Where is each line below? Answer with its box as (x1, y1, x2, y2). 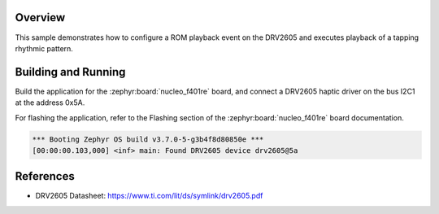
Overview (15, 11, 66, 24)
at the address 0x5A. (15, 98, 85, 107)
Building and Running (15, 65, 126, 79)
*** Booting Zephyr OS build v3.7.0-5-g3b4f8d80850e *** (32, 134, 264, 144)
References (15, 169, 75, 183)
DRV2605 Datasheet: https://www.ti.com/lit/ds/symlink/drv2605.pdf (35, 191, 263, 201)
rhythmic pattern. (15, 43, 73, 53)
